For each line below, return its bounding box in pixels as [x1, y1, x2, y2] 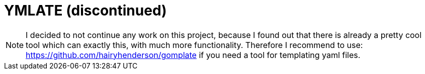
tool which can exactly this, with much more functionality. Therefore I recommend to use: [26, 39, 363, 50]
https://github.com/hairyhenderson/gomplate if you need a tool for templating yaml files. [26, 49, 361, 60]
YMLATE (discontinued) [4, 2, 167, 19]
